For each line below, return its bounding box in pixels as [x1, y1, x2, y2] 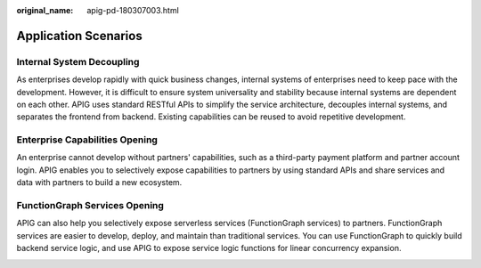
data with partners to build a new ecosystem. [16, 177, 183, 188]
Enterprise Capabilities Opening [16, 134, 158, 146]
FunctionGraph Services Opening [16, 199, 165, 212]
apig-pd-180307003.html [86, 5, 180, 15]
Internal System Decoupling [16, 55, 140, 68]
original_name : [16, 5, 74, 15]
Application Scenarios [16, 28, 143, 44]
